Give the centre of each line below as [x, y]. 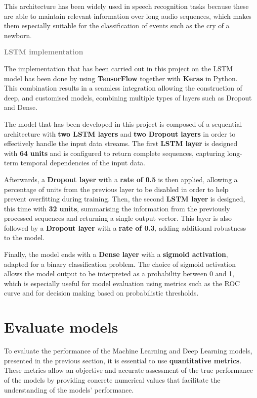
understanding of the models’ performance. [69, 389]
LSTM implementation [44, 52]
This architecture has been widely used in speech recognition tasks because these [126, 6]
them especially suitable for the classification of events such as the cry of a [117, 25]
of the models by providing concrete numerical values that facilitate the [112, 379]
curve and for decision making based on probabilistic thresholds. [101, 293]
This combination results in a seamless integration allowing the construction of [123, 88]
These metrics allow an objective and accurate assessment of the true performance [128, 370]
